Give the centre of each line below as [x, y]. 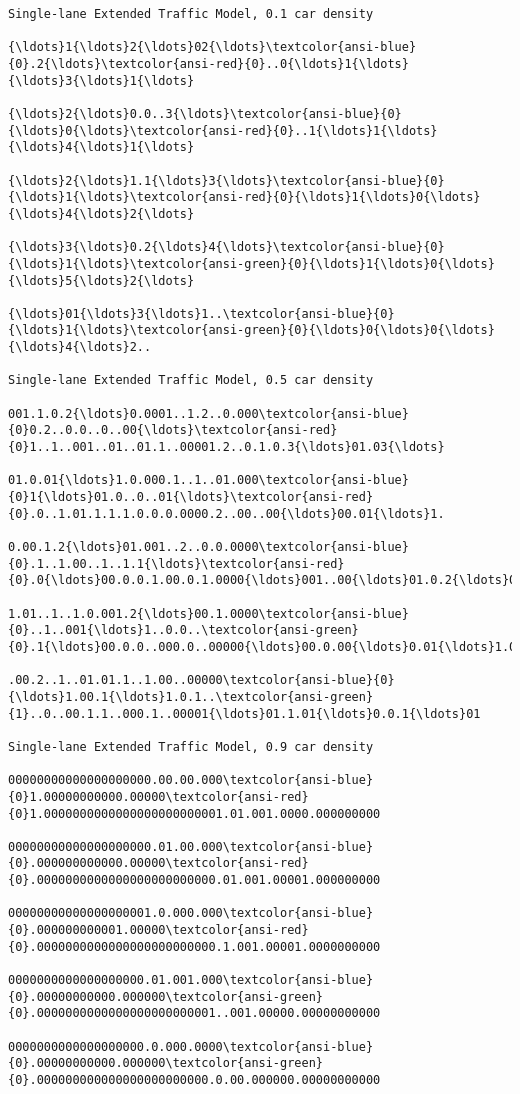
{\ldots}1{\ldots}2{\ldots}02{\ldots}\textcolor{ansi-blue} [212, 47]
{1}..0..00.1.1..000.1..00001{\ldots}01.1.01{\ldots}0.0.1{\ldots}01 [244, 713]
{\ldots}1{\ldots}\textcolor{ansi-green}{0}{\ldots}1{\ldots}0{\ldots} [251, 263]
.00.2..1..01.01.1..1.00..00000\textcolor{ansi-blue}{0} [201, 680]
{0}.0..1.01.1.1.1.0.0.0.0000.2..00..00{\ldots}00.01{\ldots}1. [226, 513]
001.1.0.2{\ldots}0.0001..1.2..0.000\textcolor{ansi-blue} [208, 413]
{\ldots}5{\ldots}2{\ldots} [101, 280]
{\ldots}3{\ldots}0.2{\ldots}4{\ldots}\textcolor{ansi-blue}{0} [226, 247]
